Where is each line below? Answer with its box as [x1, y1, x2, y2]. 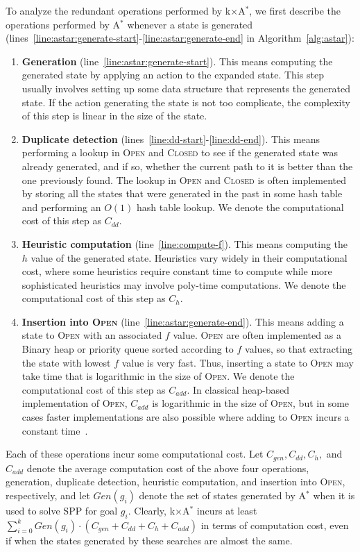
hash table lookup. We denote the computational [136, 199, 344, 214]
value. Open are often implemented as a [173, 328, 341, 342]
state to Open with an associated [22, 328, 162, 342]
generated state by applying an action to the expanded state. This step [22, 67, 324, 82]
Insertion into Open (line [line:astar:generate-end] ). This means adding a [22, 314, 344, 328]
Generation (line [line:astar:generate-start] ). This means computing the [22, 53, 333, 68]
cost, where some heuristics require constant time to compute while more [22, 264, 332, 278]
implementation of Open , [22, 396, 128, 410]
